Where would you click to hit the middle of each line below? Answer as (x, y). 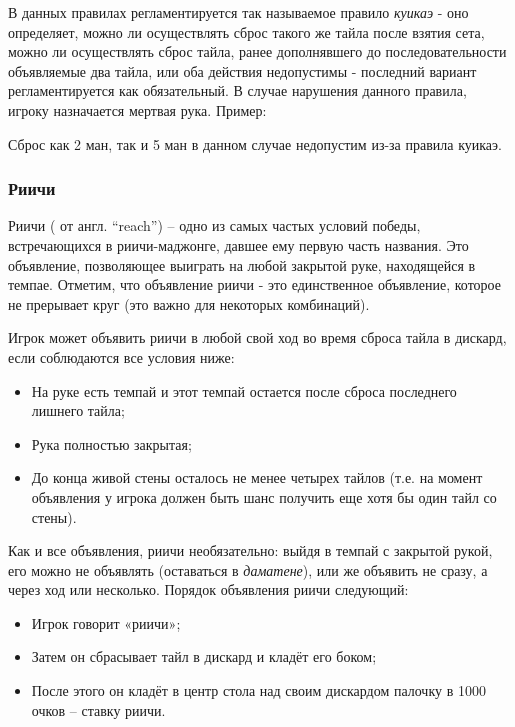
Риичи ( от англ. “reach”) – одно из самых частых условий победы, (214, 225)
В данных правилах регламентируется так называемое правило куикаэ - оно (238, 12)
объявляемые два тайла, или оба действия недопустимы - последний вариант (242, 70)
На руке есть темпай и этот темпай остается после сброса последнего (244, 390)
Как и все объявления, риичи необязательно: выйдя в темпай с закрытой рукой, (250, 550)
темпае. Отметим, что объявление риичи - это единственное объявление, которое (254, 284)
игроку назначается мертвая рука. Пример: (137, 109)
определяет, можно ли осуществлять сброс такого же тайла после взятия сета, (246, 31)
